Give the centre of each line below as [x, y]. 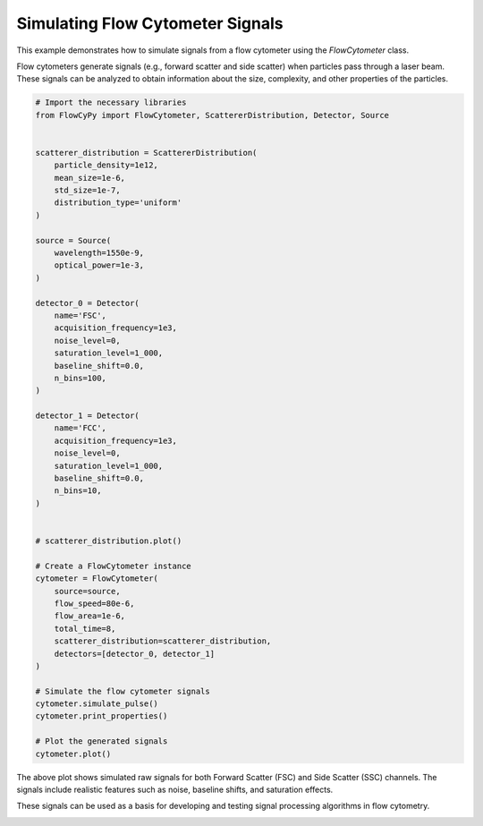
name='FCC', [80, 428]
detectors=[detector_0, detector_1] [134, 654]
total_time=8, [85, 628]
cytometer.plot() [73, 754]
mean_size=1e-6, [89, 178]
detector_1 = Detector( [88, 416]
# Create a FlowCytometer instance [113, 566]
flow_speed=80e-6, [94, 603]
